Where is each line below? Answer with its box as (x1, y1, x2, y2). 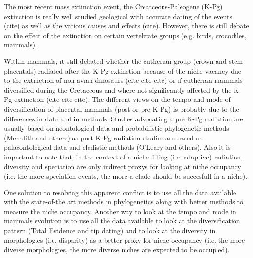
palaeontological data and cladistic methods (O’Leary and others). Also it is (4, 142, 231, 152)
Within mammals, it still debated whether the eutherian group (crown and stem (4, 56, 243, 66)
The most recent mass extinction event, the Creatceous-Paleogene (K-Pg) (4, 1, 223, 11)
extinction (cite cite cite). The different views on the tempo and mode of (14, 94, 231, 104)
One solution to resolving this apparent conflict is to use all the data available (4, 187, 236, 197)
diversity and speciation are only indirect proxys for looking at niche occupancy (4, 161, 241, 171)
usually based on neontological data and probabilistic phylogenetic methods (4, 123, 229, 133)
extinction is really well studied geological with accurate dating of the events (4, 11, 232, 21)
